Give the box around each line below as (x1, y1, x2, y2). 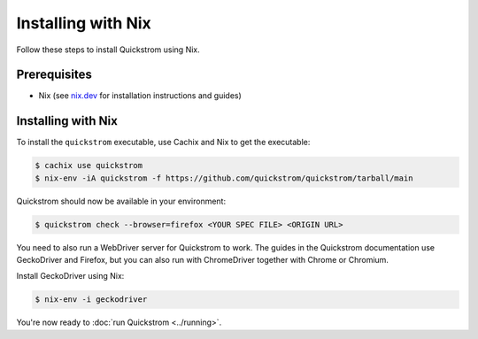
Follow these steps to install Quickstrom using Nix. (16, 44, 201, 55)
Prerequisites (16, 67, 92, 82)
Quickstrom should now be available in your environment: (16, 196, 226, 206)
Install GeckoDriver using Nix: (16, 271, 125, 281)
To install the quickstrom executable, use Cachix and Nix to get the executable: (16, 137, 311, 148)
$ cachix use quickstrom (35, 160, 143, 171)
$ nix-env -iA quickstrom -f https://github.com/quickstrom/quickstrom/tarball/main (35, 173, 413, 183)
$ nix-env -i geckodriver (35, 295, 148, 304)
